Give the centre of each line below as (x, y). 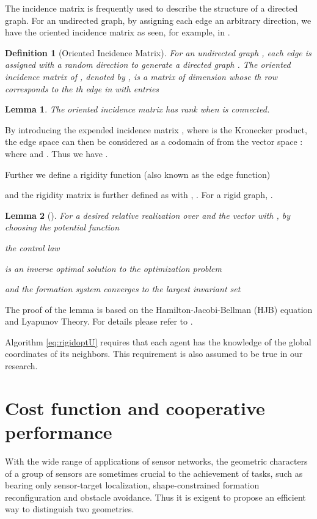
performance (59, 432)
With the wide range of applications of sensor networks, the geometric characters (156, 461)
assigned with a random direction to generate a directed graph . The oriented (148, 64)
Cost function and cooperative (135, 407)
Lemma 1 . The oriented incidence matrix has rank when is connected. (137, 109)
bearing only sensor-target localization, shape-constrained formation (132, 485)
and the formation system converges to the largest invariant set (123, 289)
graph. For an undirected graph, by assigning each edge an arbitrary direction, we (158, 20)
